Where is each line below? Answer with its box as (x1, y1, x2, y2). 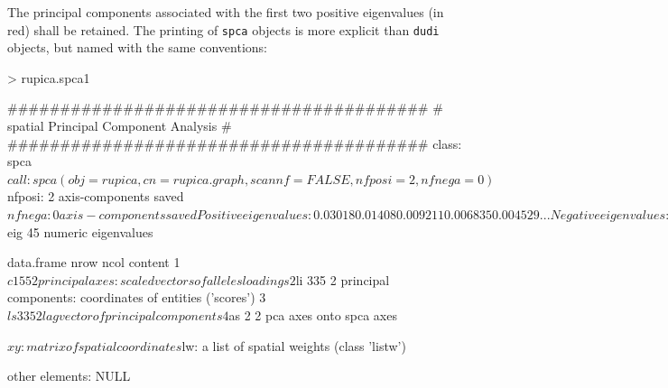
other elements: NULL (7, 366, 131, 385)
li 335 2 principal (295, 270, 390, 289)
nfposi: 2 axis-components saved (7, 187, 184, 206)
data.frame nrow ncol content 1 (7, 253, 181, 272)
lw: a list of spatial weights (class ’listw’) (181, 336, 406, 355)
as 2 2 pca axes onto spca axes (228, 305, 397, 324)
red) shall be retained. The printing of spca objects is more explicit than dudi (7, 20, 440, 39)
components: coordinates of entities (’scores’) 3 (7, 288, 266, 307)
